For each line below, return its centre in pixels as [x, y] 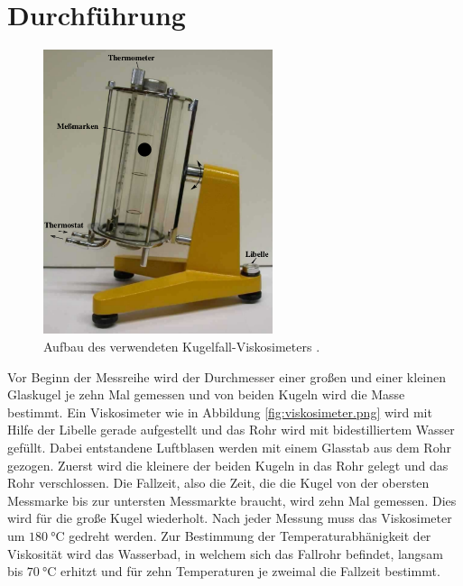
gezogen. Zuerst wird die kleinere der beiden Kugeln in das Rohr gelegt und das [228, 465]
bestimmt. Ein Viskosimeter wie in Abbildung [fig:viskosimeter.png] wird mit [220, 412]
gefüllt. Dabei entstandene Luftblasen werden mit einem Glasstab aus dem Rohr [229, 447]
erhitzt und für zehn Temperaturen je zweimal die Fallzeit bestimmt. [250, 571]
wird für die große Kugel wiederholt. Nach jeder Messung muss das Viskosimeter [230, 518]
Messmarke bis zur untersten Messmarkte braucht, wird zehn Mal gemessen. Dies [232, 500]
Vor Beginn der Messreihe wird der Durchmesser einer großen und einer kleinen [227, 376]
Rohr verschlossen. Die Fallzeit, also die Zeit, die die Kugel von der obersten [218, 483]
